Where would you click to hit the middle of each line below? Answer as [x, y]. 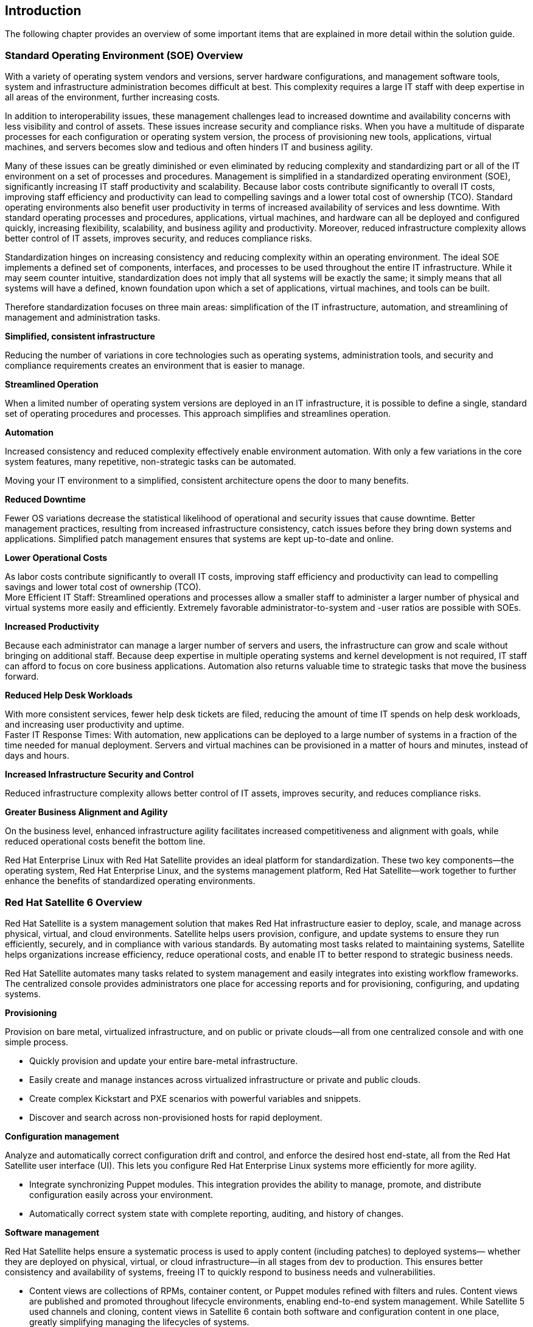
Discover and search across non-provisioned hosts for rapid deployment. [176, 1117]
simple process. [37, 1042]
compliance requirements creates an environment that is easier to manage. [155, 366]
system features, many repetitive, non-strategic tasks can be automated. [151, 462]
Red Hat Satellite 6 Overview [74, 902]
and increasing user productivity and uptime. [95, 725]
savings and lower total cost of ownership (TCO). [103, 587]
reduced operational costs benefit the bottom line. [105, 841]
